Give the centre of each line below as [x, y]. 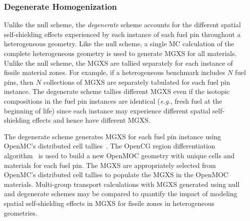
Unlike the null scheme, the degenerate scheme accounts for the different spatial [123, 25]
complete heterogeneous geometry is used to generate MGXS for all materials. [120, 53]
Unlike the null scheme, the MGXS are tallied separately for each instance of [118, 63]
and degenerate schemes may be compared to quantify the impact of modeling [121, 193]
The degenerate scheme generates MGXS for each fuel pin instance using [113, 136]
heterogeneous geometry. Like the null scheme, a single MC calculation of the [119, 44]
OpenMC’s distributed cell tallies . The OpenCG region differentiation [110, 146]
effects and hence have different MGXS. [91, 120]
